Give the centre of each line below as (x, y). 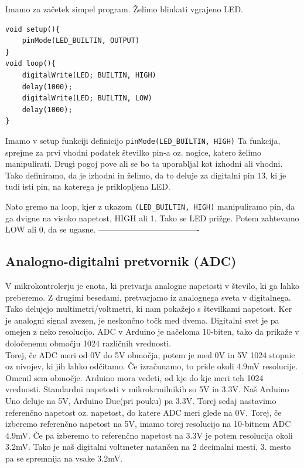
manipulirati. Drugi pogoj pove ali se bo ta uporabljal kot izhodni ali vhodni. (144, 164)
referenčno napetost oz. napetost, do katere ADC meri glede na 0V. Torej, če (144, 412)
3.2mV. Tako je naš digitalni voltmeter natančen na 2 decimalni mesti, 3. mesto (148, 447)
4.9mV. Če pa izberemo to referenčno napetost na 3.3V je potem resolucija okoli (149, 435)
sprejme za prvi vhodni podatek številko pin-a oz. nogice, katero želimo (133, 152)
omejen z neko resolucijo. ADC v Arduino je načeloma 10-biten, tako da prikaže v (152, 331)
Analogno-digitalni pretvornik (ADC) (121, 261)
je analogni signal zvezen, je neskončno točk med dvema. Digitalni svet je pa (142, 320)
